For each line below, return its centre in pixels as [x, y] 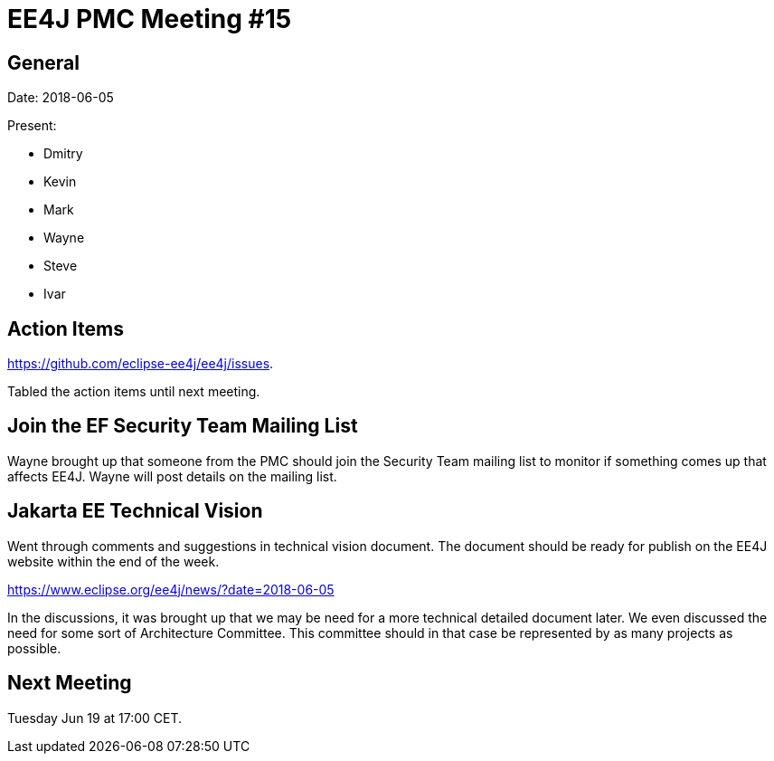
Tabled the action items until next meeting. [134, 392]
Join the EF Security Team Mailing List [183, 426]
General [44, 62]
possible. [34, 648]
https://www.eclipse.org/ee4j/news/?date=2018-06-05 [171, 589]
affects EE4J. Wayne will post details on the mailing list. [172, 476]
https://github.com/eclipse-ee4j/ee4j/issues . [141, 364]
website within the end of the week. [113, 561]
